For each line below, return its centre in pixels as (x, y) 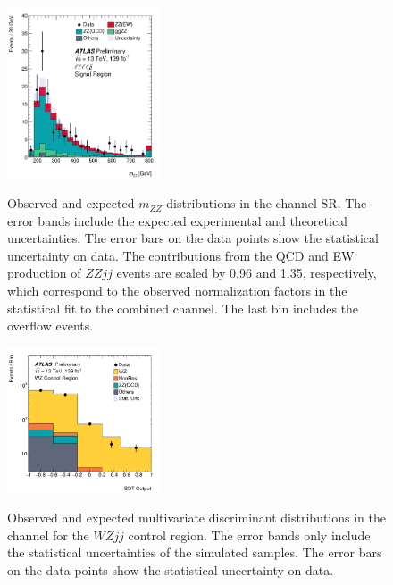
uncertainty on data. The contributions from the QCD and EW (181, 255)
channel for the (48, 535)
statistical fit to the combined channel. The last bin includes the (183, 308)
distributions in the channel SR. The (267, 203)
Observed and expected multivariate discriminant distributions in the (197, 518)
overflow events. (50, 326)
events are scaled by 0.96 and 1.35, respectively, (247, 273)
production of (44, 273)
